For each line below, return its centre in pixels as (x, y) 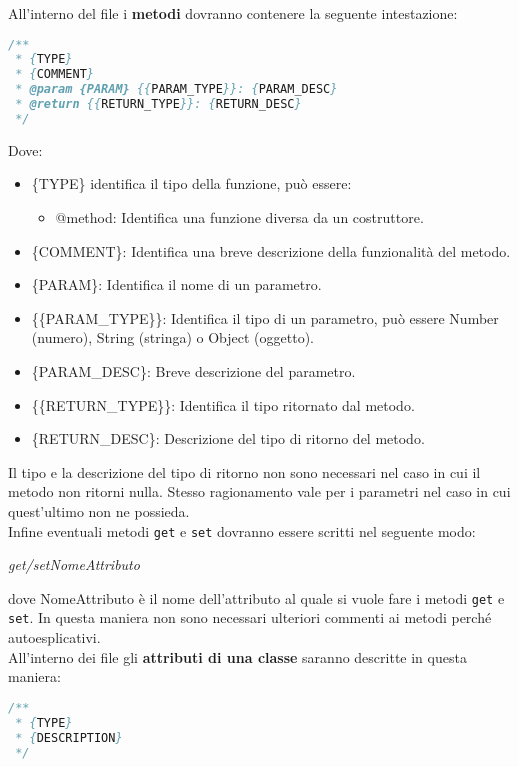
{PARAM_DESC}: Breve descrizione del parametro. (193, 371)
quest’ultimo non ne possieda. (99, 510)
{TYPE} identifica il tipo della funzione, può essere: (191, 183)
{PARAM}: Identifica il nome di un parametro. (176, 284)
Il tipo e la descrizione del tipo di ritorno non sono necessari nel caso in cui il (244, 471)
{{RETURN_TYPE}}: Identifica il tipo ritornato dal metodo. (223, 404)
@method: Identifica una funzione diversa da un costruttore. (239, 217)
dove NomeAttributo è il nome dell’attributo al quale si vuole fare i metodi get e (256, 597)
